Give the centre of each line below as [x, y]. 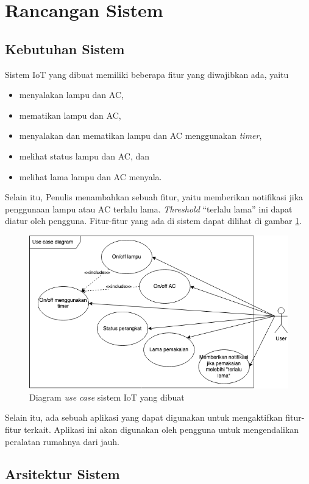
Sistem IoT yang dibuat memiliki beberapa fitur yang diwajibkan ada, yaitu [147, 74]
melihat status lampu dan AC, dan [84, 156]
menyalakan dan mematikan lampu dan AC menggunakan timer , [140, 135]
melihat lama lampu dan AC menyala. [91, 176]
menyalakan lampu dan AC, [71, 95]
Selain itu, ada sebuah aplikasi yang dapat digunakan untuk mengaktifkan [144, 417]
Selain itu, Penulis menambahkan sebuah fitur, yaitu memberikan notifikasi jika [154, 197]
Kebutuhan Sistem [65, 48]
